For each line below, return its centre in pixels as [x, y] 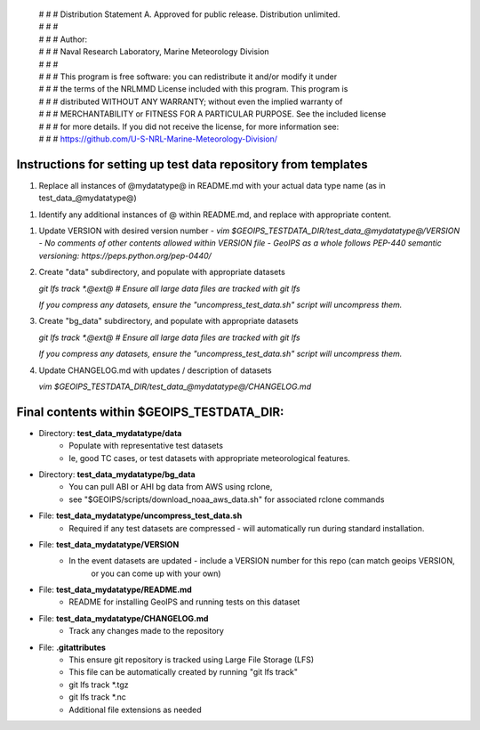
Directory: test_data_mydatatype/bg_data [117, 474]
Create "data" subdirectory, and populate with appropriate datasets [162, 272]
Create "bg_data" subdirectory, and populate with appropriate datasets [168, 321]
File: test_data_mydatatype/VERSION [109, 544]
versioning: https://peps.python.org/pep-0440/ [125, 255]
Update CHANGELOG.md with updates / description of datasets [155, 370]
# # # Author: [63, 39]
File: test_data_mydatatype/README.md [116, 590]
